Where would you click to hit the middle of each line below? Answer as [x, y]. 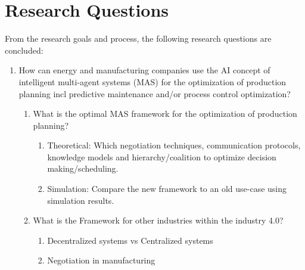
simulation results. [81, 200]
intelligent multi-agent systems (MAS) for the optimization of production [152, 81]
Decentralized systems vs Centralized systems [130, 240]
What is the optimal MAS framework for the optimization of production [165, 114]
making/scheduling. [83, 168]
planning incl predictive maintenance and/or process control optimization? [155, 93]
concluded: [24, 50]
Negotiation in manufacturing [101, 260]
